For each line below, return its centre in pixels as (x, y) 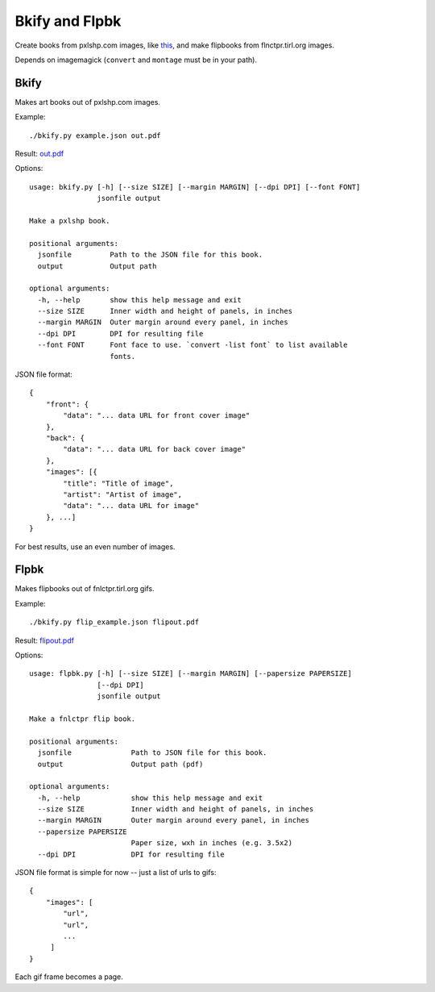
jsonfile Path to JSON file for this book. (152, 753)
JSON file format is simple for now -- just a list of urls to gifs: (116, 873)
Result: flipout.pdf (44, 640)
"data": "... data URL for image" (131, 506)
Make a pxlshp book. (70, 221)
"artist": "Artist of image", (123, 494)
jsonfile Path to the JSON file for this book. (150, 255)
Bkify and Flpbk (68, 21)
